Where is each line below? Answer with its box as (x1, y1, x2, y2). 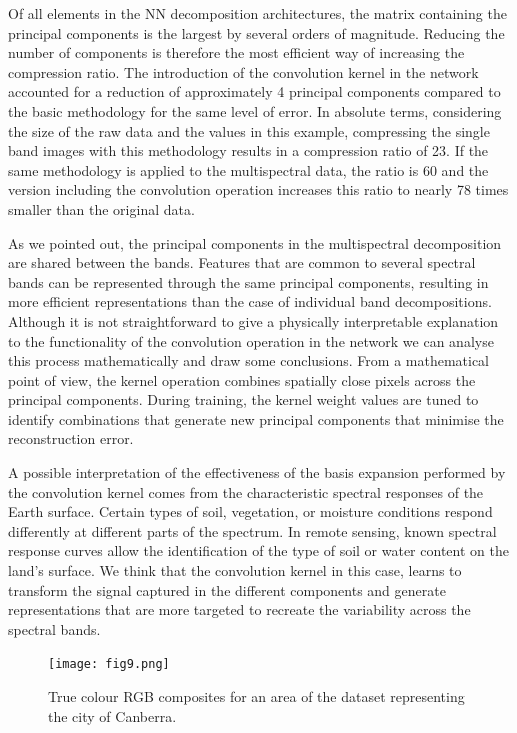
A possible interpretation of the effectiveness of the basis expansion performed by (8, 462, 506, 483)
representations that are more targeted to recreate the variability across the (8, 599, 471, 620)
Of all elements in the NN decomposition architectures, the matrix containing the (8, 3, 507, 23)
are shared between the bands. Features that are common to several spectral (8, 252, 476, 273)
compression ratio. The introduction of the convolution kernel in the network (8, 61, 479, 82)
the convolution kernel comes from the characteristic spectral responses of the (8, 481, 484, 502)
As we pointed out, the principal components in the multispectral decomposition (8, 232, 502, 253)
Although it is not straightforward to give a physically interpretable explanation (8, 310, 499, 331)
